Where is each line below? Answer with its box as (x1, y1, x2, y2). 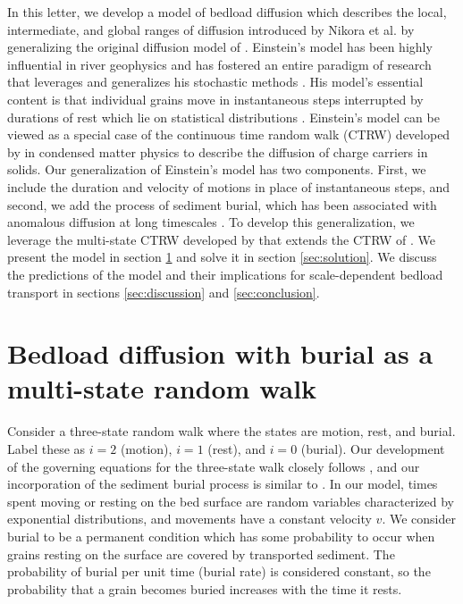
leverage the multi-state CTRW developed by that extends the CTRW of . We (7, 230, 435, 248)
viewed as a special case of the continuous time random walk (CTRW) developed (7, 125, 450, 144)
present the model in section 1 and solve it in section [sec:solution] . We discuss (7, 247, 437, 266)
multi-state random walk (7, 370, 317, 407)
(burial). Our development (300, 440, 445, 457)
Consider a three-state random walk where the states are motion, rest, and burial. (7, 422, 456, 440)
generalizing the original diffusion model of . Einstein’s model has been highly (7, 38, 433, 56)
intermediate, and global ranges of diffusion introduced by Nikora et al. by (7, 20, 415, 38)
